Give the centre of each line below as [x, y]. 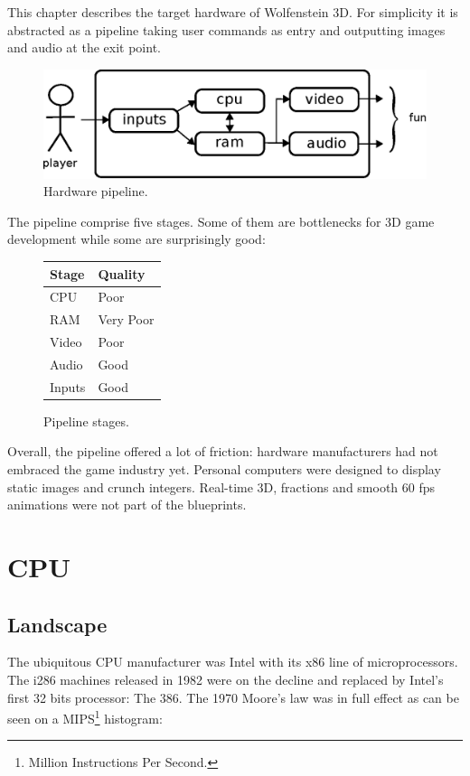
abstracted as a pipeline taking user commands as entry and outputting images [226, 29]
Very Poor [126, 319]
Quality [122, 273]
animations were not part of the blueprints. [127, 505]
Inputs [68, 386]
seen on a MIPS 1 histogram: [85, 717]
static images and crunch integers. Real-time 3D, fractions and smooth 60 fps [221, 486]
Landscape [57, 624]
